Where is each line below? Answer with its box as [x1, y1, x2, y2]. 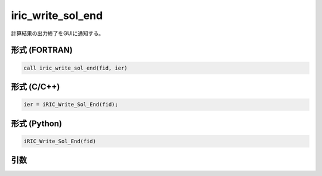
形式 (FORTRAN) [11, 45, 73, 55]
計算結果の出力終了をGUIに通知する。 [11, 30, 104, 37]
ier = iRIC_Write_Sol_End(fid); [23, 101, 119, 108]
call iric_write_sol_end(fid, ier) [23, 64, 128, 71]
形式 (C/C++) [11, 81, 60, 92]
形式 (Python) [11, 118, 63, 128]
